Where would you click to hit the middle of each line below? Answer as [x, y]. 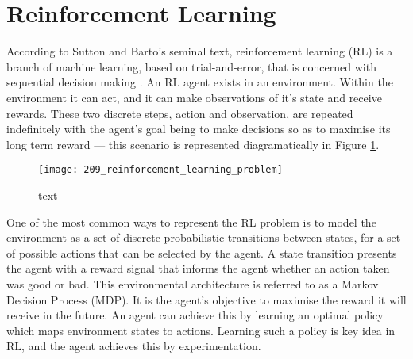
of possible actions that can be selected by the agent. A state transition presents [202, 252]
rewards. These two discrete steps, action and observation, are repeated [180, 113]
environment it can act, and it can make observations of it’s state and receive [194, 97]
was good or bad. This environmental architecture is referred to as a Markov [193, 283]
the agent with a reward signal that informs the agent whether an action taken [198, 268]
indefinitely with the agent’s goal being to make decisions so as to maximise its [199, 129]
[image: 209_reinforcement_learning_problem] [160, 170]
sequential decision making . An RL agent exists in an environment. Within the [200, 82]
